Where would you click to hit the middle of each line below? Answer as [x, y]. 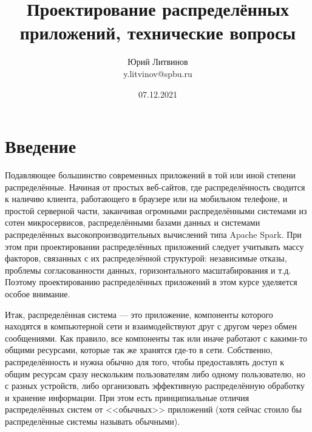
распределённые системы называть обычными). [93, 421]
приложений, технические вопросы [158, 32]
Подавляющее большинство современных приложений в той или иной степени [150, 175]
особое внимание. [38, 293]
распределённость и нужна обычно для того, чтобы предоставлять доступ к [144, 361]
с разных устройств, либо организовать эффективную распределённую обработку [155, 386]
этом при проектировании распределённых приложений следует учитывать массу [154, 246]
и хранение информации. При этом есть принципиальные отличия [127, 397]
